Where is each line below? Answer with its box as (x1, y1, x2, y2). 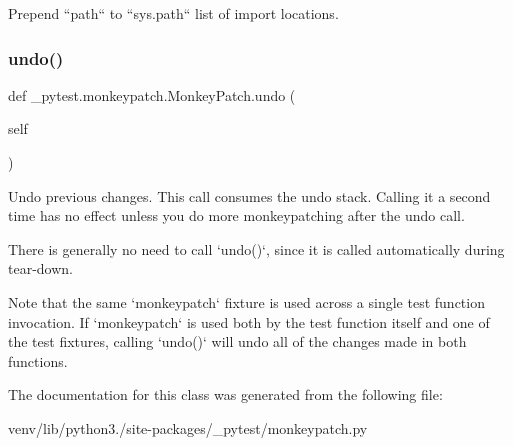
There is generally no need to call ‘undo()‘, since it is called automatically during (8, 238, 505, 259)
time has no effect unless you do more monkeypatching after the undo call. (8, 205, 465, 226)
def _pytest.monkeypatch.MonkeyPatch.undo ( (8, 84, 296, 105)
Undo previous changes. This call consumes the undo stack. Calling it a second (8, 185, 491, 206)
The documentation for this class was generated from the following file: (8, 384, 443, 405)
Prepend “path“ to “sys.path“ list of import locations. (8, 3, 339, 23)
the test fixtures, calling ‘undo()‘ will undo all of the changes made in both (8, 331, 467, 352)
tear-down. (8, 258, 73, 279)
